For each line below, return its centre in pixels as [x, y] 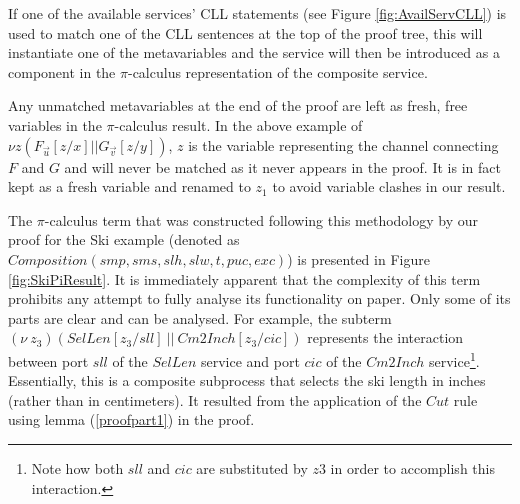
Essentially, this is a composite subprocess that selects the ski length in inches [247, 380]
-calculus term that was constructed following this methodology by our [261, 219]
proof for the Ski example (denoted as [124, 239]
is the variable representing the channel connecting [343, 144]
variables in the [55, 124]
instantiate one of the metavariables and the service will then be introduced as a [254, 52]
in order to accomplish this [412, 467]
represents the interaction [385, 337]
